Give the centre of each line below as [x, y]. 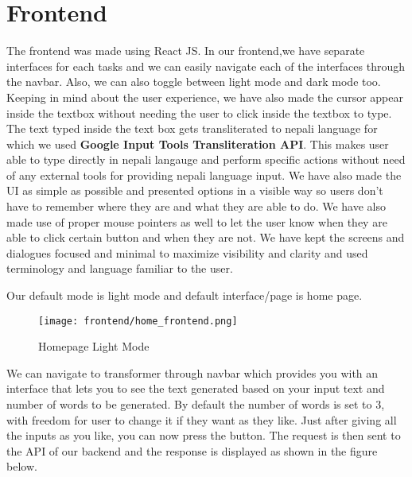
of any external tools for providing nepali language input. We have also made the [204, 175]
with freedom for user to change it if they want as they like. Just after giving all [202, 419]
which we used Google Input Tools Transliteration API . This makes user [198, 143]
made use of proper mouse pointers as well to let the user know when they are [197, 221]
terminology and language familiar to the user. [120, 268]
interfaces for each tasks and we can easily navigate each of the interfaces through [206, 66]
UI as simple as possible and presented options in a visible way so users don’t [195, 190]
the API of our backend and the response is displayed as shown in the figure [192, 450]
